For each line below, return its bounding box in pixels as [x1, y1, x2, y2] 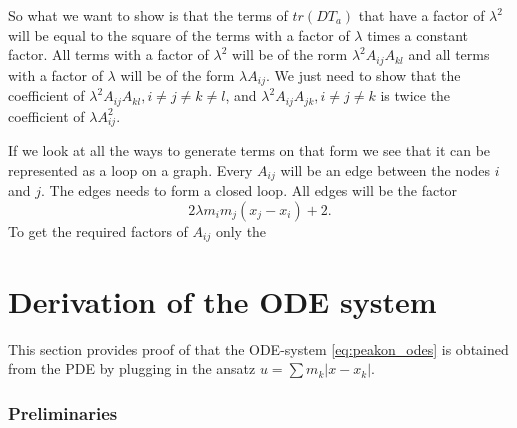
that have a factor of [358, 5, 485, 25]
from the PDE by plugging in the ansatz [8, 358, 256, 379]
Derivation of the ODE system [8, 280, 437, 321]
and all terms [408, 44, 490, 65]
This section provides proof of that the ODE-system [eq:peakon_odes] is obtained [8, 338, 509, 359]
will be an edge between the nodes [280, 159, 491, 180]
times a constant [367, 24, 469, 45]
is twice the [380, 85, 451, 106]
